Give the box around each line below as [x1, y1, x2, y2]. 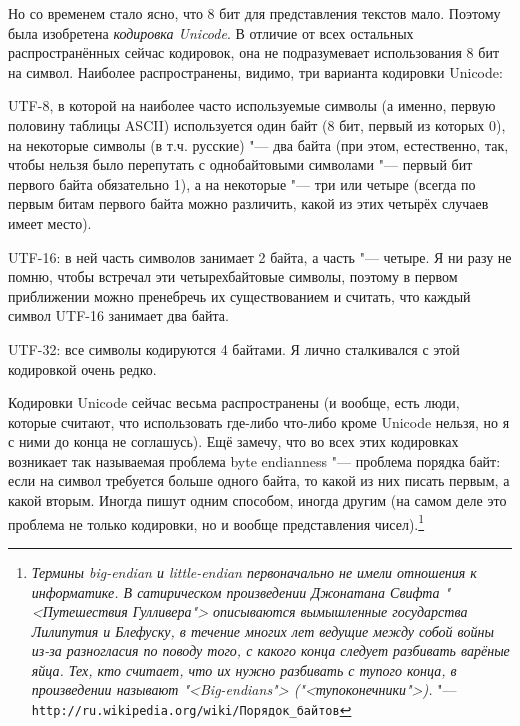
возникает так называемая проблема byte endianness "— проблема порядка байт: [8, 450, 501, 471]
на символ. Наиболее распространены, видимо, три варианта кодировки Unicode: [8, 61, 503, 82]
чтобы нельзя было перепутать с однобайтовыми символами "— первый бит [8, 154, 473, 175]
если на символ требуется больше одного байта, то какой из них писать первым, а [8, 470, 510, 491]
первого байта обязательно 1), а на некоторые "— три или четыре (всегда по [8, 173, 476, 194]
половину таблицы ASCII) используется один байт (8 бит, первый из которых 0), [8, 114, 506, 135]
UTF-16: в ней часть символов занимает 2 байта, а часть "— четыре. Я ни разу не [8, 246, 512, 267]
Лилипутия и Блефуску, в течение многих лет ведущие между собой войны [31, 620, 494, 641]
